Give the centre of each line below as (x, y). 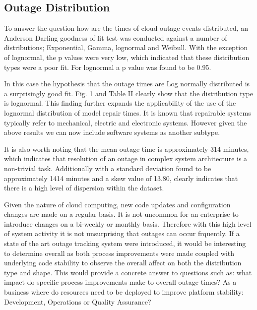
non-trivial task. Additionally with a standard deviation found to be (108, 168)
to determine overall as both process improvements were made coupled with (119, 253)
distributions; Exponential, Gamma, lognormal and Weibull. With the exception (126, 47)
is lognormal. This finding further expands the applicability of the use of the (120, 103)
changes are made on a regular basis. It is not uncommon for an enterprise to (121, 214)
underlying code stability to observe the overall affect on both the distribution (123, 263)
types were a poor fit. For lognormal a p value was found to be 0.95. (108, 67)
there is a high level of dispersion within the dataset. (84, 188)
